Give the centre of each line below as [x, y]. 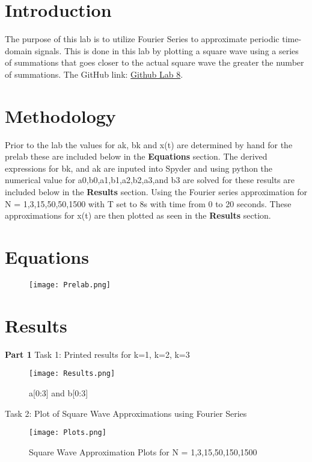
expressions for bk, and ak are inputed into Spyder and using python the [139, 168]
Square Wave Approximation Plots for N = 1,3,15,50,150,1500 [143, 451]
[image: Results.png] [72, 374]
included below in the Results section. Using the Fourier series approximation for [156, 192]
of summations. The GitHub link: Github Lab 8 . [94, 74]
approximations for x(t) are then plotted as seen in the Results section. [138, 215]
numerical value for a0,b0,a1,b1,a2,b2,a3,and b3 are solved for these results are [150, 180]
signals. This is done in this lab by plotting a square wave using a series [167, 50]
